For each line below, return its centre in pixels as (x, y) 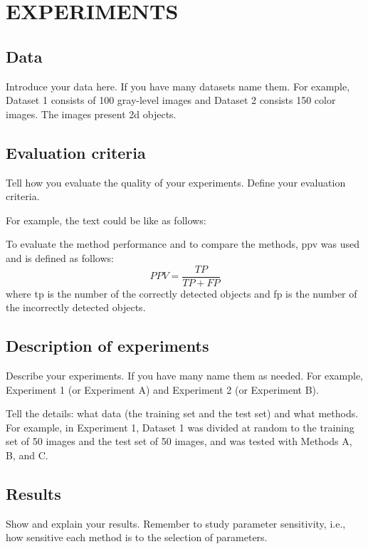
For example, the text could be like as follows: (106, 220)
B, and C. (27, 455)
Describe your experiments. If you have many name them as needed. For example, (185, 375)
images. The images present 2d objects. (91, 114)
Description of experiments (107, 346)
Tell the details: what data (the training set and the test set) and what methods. (182, 413)
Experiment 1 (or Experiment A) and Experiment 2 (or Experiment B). (162, 389)
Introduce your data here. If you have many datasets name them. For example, (178, 86)
